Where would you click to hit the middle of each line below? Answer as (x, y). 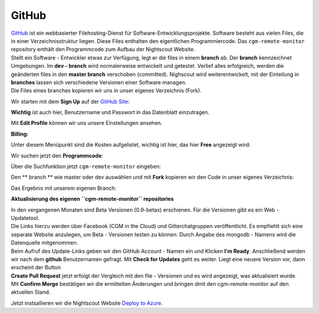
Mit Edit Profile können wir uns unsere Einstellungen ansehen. (87, 123)
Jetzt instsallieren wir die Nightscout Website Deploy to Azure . (87, 303)
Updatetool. (25, 218)
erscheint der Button (36, 268)
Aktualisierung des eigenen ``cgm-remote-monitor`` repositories (92, 199)
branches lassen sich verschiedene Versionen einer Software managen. (99, 82)
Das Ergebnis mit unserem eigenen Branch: (64, 188)
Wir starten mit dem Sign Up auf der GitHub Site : (70, 101)
